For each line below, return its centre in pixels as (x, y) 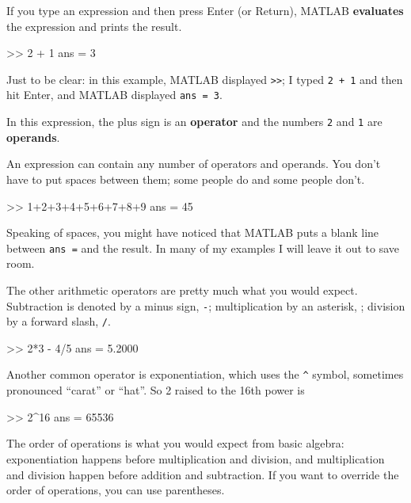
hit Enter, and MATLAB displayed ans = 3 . (114, 95)
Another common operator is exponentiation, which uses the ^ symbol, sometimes (205, 374)
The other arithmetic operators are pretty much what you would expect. (182, 290)
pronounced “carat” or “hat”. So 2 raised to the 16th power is (156, 390)
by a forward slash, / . (59, 321)
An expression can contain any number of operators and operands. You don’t (194, 164)
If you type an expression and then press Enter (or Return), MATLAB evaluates (205, 10)
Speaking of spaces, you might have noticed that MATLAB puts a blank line (193, 232)
